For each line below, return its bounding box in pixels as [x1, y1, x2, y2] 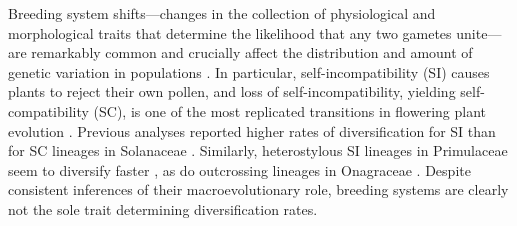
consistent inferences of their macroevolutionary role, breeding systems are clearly [8, 179, 509, 200]
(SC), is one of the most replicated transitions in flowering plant [93, 100, 487, 121]
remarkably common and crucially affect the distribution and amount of [31, 42, 473, 63]
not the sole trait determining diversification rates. [8, 198, 318, 219]
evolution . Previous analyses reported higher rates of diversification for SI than [8, 120, 496, 141]
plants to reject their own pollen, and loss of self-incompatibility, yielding [8, 81, 456, 102]
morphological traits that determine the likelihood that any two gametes [8, 22, 452, 43]
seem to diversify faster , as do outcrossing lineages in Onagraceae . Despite [8, 159, 471, 180]
